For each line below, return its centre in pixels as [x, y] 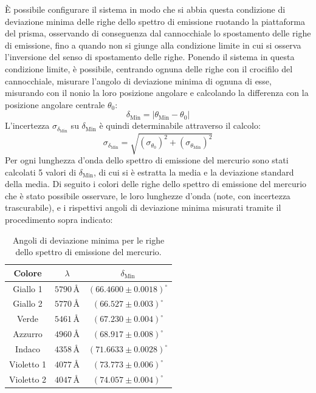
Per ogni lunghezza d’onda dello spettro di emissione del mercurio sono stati [147, 159]
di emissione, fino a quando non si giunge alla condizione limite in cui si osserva [153, 45]
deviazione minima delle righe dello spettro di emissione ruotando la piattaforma [155, 21]
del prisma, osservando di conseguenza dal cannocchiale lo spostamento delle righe [158, 33]
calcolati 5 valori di [41, 172]
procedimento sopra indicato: [59, 219]
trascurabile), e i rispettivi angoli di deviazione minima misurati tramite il [143, 207]
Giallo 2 [28, 303]
